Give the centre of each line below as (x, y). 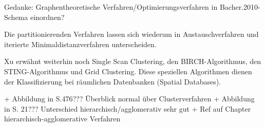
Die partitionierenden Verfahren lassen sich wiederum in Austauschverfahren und (131, 34)
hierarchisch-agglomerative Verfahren (62, 119)
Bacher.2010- (240, 7)
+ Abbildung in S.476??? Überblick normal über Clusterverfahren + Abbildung (129, 99)
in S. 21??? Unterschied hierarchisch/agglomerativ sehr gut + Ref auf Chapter (128, 108)
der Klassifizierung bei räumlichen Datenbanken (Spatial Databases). (113, 81)
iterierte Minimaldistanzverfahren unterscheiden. (80, 44)
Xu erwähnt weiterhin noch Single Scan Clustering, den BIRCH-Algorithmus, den (133, 61)
